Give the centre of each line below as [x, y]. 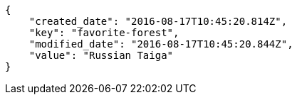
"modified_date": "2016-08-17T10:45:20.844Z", [161, 44]
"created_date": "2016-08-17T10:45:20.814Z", [158, 21]
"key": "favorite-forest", [104, 33]
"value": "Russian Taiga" [101, 55]
